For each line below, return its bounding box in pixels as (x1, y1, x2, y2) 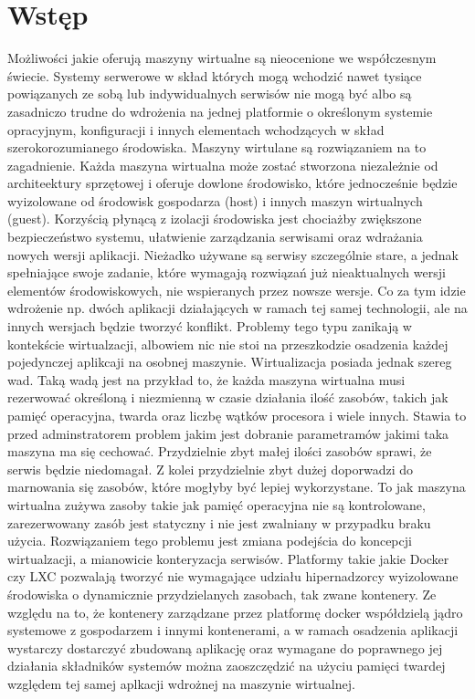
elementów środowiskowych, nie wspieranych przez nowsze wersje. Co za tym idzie (7, 280, 466, 299)
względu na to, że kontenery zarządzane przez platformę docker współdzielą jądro (7, 602, 463, 621)
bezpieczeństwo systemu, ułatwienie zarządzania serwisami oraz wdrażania (7, 227, 423, 246)
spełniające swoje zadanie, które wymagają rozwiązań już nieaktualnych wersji (7, 263, 446, 282)
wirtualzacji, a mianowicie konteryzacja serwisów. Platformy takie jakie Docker (7, 548, 449, 568)
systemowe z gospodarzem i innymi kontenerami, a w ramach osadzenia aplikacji (7, 621, 459, 640)
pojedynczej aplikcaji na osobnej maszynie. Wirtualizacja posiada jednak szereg (7, 352, 452, 371)
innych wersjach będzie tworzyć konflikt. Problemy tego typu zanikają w (7, 317, 412, 336)
